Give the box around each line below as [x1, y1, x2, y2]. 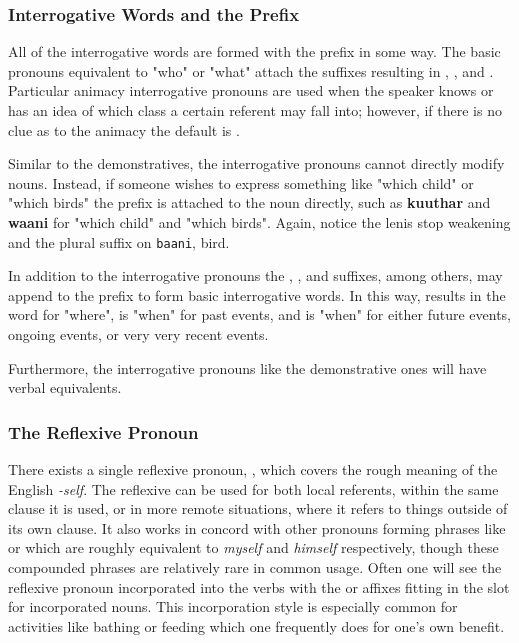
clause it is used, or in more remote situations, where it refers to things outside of [8, 498, 508, 519]
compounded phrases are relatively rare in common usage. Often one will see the [8, 556, 502, 577]
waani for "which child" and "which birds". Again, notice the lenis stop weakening [8, 211, 511, 232]
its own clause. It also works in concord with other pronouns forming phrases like [8, 517, 506, 538]
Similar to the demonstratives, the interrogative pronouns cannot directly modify [8, 153, 505, 174]
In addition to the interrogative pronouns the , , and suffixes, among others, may [8, 265, 503, 286]
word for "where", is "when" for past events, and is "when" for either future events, [8, 304, 512, 325]
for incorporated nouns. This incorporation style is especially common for [8, 596, 458, 617]
